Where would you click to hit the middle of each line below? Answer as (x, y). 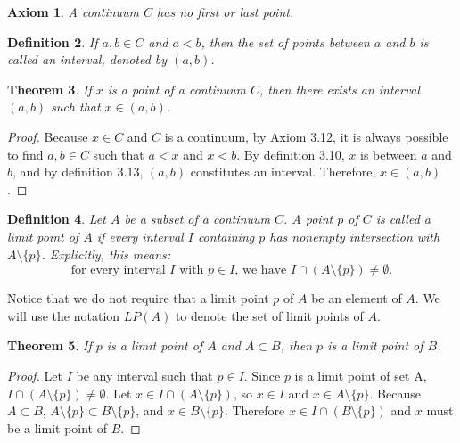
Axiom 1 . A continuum (74, 12)
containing (226, 236)
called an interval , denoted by (87, 59)
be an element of (357, 298)
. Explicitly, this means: (106, 254)
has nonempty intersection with (355, 236)
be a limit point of (57, 427)
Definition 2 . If (53, 41)
